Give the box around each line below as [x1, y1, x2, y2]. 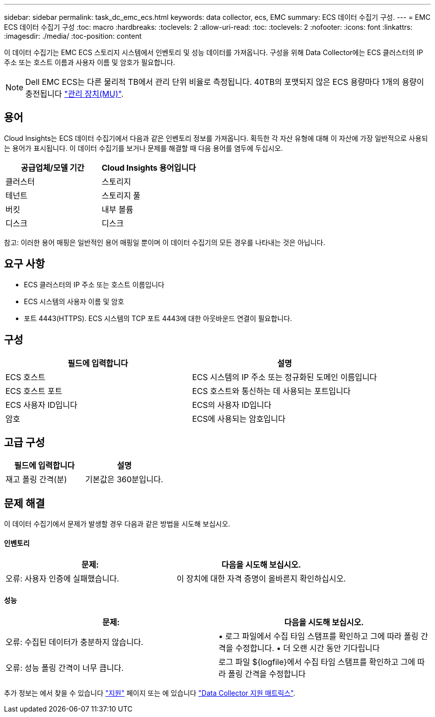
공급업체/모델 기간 [20, 162, 84, 173]
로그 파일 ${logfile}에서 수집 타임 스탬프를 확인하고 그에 [218, 656, 416, 667]
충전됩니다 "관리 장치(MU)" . [25, 89, 124, 99]
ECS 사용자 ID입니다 [5, 399, 77, 410]
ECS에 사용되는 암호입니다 [192, 413, 286, 424]
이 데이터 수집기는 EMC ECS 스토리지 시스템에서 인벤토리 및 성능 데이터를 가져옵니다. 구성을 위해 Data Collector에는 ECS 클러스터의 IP [4, 48, 423, 57]
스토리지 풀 [101, 190, 141, 200]
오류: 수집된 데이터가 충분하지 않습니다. [5, 637, 144, 647]
